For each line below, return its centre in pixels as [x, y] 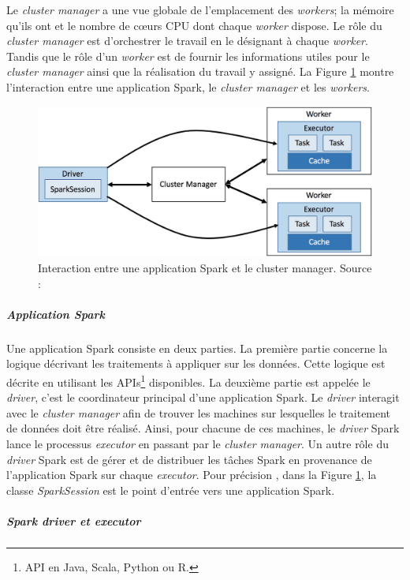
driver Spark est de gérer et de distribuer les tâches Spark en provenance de [189, 459]
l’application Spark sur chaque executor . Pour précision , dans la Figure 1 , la [192, 475]
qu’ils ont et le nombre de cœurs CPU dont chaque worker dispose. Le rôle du [194, 25]
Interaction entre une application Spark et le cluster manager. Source [205, 268]
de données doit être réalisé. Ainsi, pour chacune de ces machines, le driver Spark [203, 428]
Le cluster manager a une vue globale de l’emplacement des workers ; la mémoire [200, 9]
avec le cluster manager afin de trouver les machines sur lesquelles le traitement [199, 412]
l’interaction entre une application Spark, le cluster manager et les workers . [188, 86]
